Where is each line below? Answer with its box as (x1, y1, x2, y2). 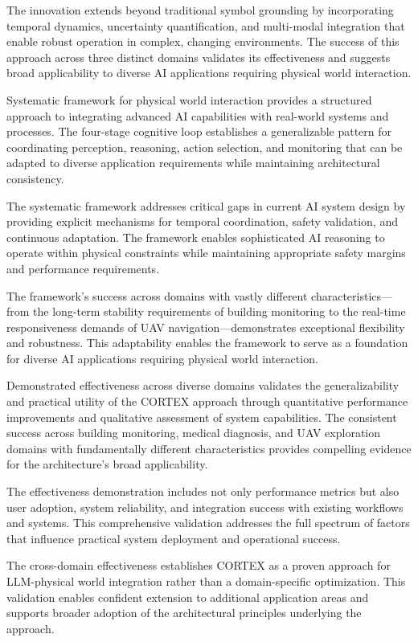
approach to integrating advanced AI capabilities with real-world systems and (6, 107, 389, 124)
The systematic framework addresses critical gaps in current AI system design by (6, 197, 406, 214)
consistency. (6, 170, 64, 186)
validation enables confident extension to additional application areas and (6, 588, 369, 605)
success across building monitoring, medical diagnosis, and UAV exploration (6, 424, 381, 441)
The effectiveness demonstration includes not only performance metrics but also (6, 483, 400, 500)
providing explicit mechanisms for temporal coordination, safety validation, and (6, 213, 398, 230)
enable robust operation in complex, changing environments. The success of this (6, 33, 400, 50)
